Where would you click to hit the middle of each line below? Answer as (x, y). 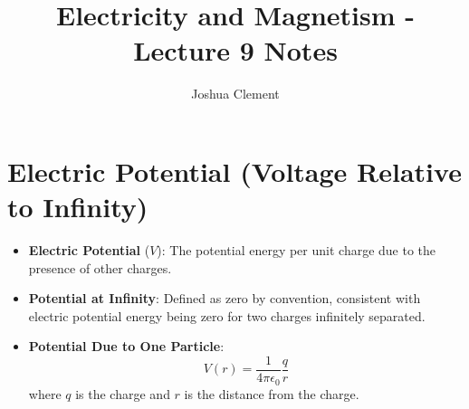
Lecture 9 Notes (235, 50)
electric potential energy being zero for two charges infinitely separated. (227, 315)
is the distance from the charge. (272, 393)
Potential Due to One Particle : (126, 346)
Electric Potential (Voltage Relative (234, 171)
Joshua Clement (235, 94)
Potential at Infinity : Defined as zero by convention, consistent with (225, 298)
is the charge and (123, 393)
